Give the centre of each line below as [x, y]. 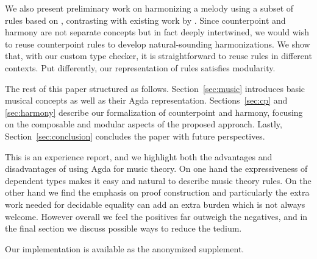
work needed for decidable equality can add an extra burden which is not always [155, 204]
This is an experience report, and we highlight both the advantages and [139, 156]
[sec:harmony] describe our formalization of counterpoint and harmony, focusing [154, 112]
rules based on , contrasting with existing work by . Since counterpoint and [145, 20]
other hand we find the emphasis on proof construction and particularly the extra [157, 192]
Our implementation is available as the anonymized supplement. [125, 248]
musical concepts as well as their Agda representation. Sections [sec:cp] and [146, 100]
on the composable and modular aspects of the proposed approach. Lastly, [144, 124]
